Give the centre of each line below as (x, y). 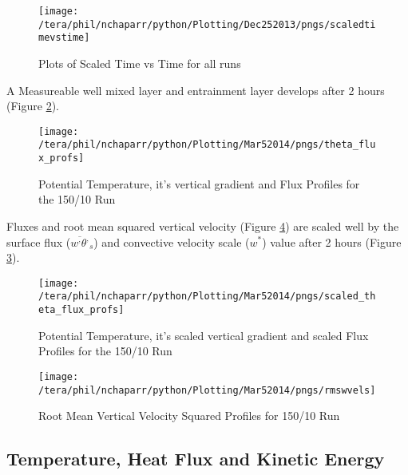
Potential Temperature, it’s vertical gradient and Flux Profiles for (199, 183)
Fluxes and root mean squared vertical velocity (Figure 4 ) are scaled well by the (203, 226)
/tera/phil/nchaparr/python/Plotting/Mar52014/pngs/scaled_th (207, 297)
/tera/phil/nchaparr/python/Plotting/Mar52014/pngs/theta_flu (207, 145)
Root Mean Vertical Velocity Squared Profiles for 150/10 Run (189, 416)
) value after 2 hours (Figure (332, 241)
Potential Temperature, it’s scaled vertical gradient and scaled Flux (204, 335)
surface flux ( (39, 241)
